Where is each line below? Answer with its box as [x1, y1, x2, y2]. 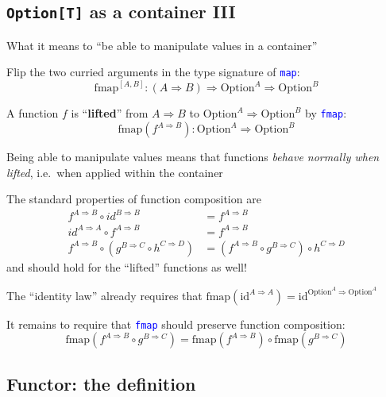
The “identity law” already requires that [6, 287, 203, 303]
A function [6, 105, 59, 121]
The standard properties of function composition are [6, 191, 261, 207]
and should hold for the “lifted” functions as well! [6, 259, 247, 275]
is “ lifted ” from [71, 105, 149, 121]
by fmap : [305, 105, 347, 121]
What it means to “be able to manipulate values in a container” [6, 37, 318, 53]
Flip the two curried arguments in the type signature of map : [6, 64, 300, 80]
